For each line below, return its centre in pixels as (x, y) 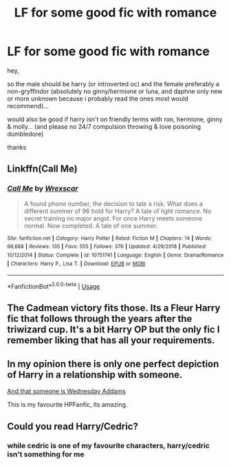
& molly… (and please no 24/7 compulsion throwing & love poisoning (104, 126)
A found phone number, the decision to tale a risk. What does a (113, 203)
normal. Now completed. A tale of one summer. (91, 225)
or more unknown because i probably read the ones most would (98, 99)
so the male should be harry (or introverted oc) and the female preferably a (113, 83)
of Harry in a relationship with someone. (95, 375)
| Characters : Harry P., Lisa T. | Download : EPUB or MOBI (76, 263)
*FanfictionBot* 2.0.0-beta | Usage (54, 286)
